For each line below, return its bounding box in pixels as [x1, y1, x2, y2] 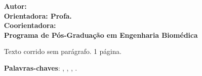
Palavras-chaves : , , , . [4, 62, 77, 73]
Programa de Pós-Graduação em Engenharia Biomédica [4, 29, 198, 40]
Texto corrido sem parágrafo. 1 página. [4, 46, 121, 56]
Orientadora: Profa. [4, 10, 72, 21]
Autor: [4, 1, 27, 11]
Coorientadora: [4, 20, 56, 30]
